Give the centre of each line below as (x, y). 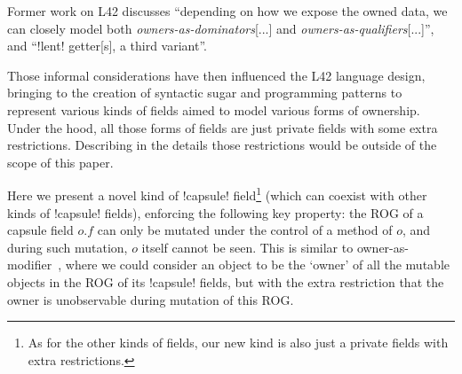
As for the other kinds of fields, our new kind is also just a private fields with (238, 343)
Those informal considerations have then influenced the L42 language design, (216, 75)
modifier (30, 265)
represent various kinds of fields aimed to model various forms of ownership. (214, 109)
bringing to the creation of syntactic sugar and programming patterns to (205, 93)
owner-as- (382, 247)
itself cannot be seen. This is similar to (247, 247)
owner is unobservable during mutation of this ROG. (151, 299)
